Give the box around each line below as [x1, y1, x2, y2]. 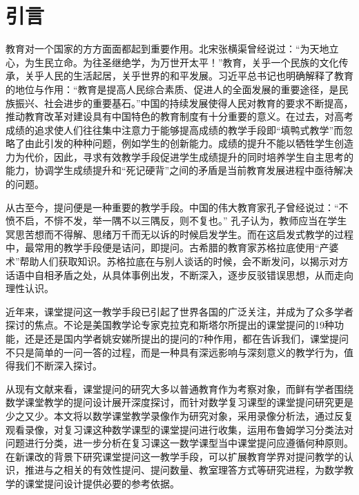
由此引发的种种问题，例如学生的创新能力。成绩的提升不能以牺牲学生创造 [24, 136, 353, 151]
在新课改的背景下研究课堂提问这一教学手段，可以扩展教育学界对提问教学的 [6, 449, 344, 463]
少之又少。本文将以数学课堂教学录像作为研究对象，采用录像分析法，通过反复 [6, 408, 353, 423]
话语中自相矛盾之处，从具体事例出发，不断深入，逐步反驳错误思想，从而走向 [6, 267, 353, 282]
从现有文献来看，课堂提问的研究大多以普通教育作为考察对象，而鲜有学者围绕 [6, 381, 353, 396]
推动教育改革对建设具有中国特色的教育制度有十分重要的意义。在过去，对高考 [6, 109, 353, 124]
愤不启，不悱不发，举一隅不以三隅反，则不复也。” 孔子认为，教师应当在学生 [6, 213, 347, 228]
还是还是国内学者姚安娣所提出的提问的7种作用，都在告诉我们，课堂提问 [24, 331, 349, 345]
